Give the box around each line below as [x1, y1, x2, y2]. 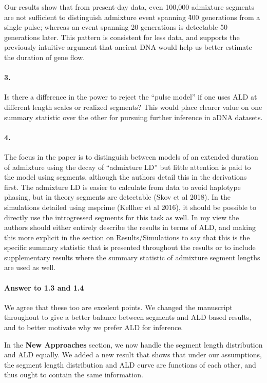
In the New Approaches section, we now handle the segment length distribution [4, 339, 263, 350]
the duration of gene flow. [4, 51, 85, 62]
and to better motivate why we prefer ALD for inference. [4, 322, 183, 333]
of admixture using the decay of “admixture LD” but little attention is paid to [4, 161, 251, 172]
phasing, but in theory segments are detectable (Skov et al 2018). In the [4, 191, 231, 202]
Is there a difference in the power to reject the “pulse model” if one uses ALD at [4, 91, 257, 102]
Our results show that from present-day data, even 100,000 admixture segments [4, 2, 255, 12]
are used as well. [4, 262, 56, 273]
